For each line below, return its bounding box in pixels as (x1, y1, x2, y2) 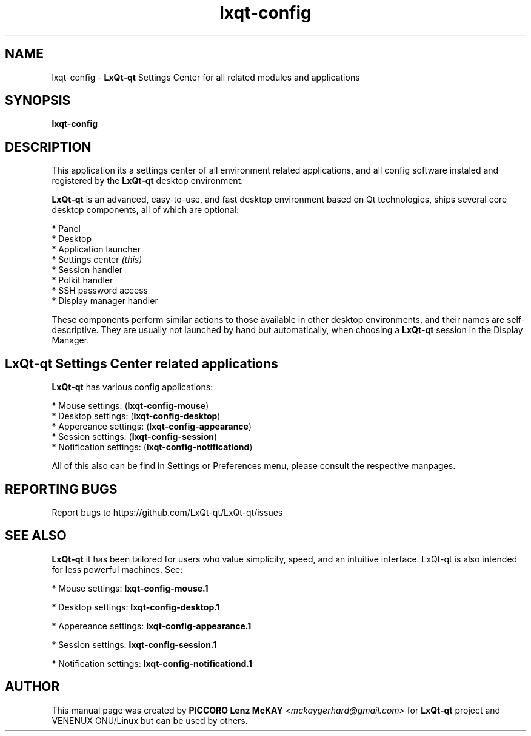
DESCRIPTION (5, 139, 92, 155)
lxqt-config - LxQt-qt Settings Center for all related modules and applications (52, 72, 360, 83)
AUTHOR (5, 679, 60, 695)
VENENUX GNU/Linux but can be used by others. (52, 715, 248, 726)
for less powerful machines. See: (52, 564, 183, 575)
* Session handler (52, 265, 123, 275)
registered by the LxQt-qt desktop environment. (52, 175, 244, 186)
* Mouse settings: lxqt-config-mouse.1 (52, 582, 209, 593)
